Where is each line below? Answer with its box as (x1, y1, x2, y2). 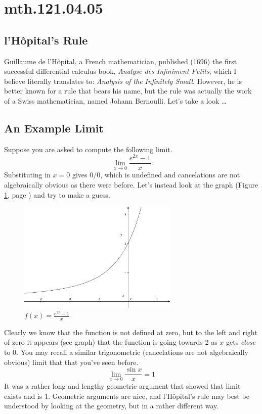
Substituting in (4, 169, 51, 180)
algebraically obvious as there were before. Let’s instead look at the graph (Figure (4, 179, 258, 190)
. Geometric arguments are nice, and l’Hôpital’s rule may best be (48, 390, 249, 401)
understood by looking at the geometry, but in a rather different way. (4, 400, 219, 411)
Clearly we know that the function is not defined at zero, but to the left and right (4, 327, 257, 337)
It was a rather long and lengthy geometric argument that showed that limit (4, 381, 241, 391)
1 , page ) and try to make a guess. (4, 189, 110, 200)
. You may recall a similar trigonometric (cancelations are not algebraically (16, 347, 248, 357)
